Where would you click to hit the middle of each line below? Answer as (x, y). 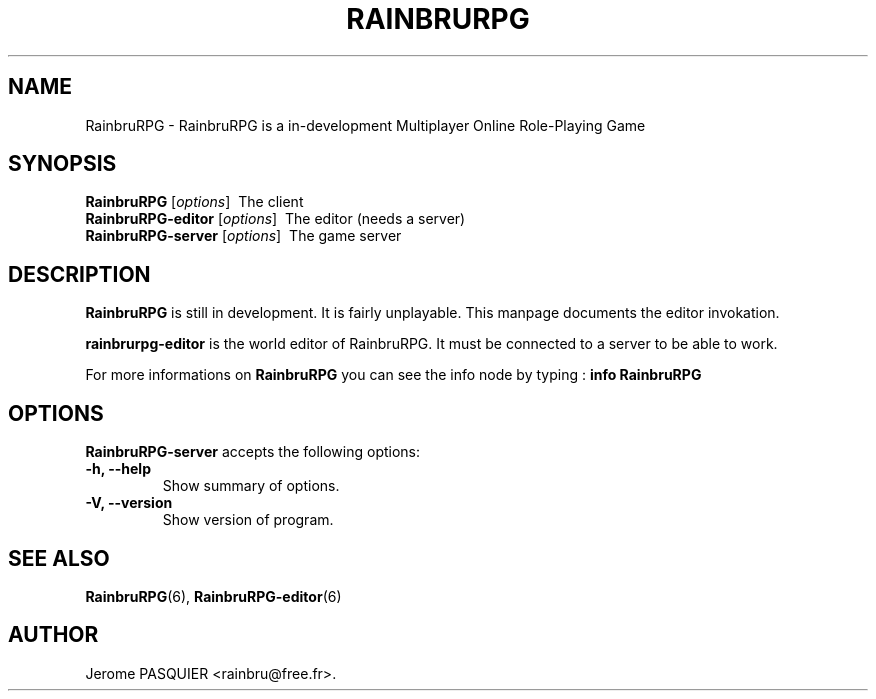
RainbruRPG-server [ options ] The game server (243, 236)
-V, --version (129, 503)
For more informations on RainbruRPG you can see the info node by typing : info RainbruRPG (393, 375)
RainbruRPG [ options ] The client (194, 202)
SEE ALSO (59, 558)
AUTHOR (53, 635)
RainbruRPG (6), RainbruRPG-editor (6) (213, 596)
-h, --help (118, 469)
